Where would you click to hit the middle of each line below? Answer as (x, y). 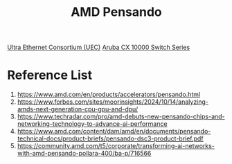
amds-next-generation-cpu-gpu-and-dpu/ (78, 109)
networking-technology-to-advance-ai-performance (92, 124)
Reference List (50, 75)
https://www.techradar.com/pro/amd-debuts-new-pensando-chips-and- (121, 117)
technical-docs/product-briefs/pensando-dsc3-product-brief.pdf (110, 138)
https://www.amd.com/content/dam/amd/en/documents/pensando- (114, 131)
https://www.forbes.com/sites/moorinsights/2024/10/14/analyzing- (113, 102)
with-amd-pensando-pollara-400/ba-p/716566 (84, 154)
